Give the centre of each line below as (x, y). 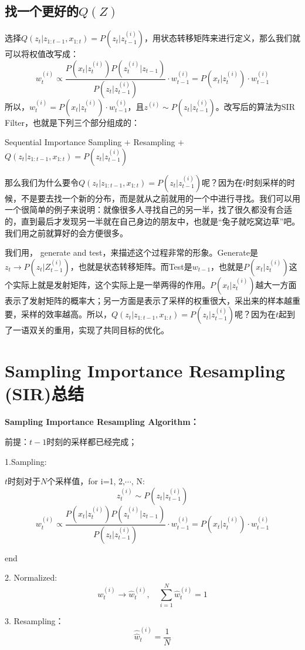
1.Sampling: (26, 461)
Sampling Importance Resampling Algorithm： (102, 422)
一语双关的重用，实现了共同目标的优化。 (91, 330)
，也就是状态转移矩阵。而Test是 (131, 266)
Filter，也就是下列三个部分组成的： (72, 122)
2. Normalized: (31, 577)
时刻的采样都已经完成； (92, 441)
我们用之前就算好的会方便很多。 (66, 232)
